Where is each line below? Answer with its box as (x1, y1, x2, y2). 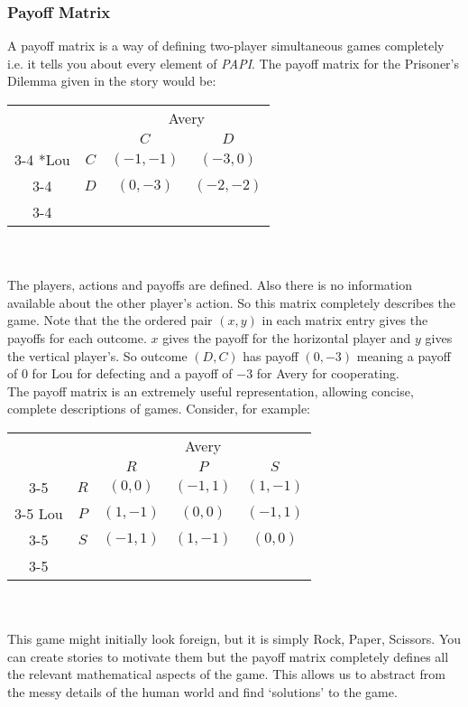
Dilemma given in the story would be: (7, 71, 216, 90)
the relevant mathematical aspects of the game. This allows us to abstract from (7, 665, 445, 684)
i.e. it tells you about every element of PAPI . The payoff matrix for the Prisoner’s (7, 53, 459, 72)
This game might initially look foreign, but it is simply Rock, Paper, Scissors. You (7, 629, 462, 648)
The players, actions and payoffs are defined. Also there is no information (7, 275, 412, 294)
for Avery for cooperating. (256, 364, 399, 383)
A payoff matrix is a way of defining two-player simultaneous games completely (7, 36, 445, 55)
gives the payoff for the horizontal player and (162, 328, 411, 347)
